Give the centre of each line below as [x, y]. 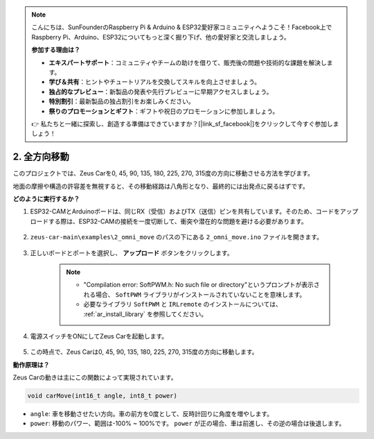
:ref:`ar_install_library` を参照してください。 [145, 314]
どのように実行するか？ [46, 198]
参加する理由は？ [56, 50]
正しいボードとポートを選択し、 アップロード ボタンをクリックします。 [132, 252]
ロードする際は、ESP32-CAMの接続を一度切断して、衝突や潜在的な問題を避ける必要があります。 [169, 221]
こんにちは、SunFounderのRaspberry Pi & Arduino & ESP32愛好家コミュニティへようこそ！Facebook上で [182, 27]
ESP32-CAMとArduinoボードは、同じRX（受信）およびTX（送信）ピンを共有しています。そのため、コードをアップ [194, 212]
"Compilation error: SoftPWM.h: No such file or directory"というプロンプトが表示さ [202, 285]
